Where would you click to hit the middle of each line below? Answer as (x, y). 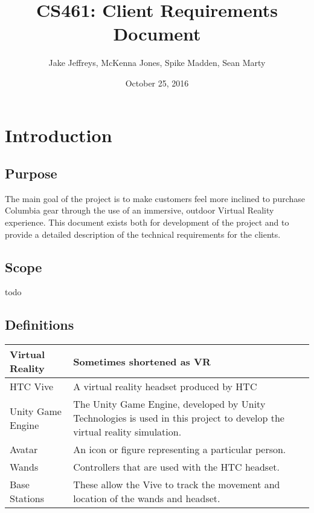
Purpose (31, 173)
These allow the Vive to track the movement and (177, 485)
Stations (27, 498)
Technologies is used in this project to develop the (179, 418)
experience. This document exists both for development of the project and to (147, 222)
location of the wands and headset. (147, 498)
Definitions (40, 325)
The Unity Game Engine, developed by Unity (169, 404)
